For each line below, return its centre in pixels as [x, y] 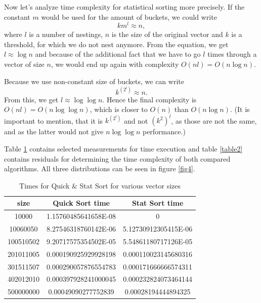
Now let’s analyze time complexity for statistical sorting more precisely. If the [124, 7]
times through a [232, 54]
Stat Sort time [158, 203]
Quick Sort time [81, 203]
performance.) [164, 131]
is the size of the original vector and [167, 34]
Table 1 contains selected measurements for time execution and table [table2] [123, 149]
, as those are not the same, [214, 120]
